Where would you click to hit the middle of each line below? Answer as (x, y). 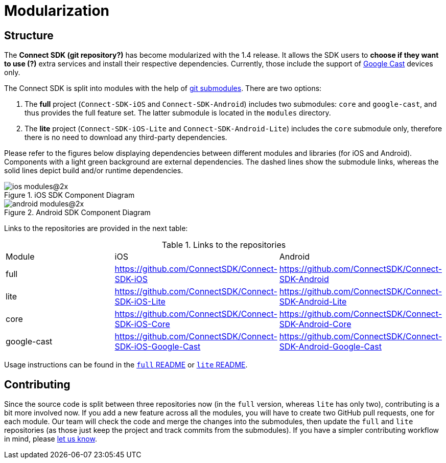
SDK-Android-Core (315, 324)
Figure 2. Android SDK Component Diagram (77, 213)
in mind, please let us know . (51, 439)
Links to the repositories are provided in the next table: (96, 228)
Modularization (57, 11)
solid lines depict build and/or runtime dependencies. (94, 171)
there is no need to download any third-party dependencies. (126, 137)
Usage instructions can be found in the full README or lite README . (126, 365)
